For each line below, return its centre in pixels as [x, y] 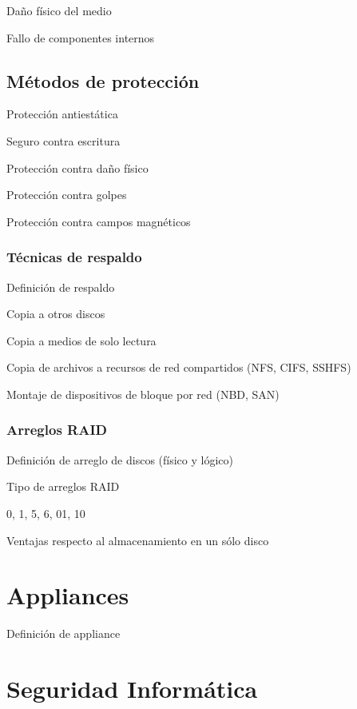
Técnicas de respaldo [74, 257]
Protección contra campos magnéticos [99, 221]
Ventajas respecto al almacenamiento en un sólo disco [138, 540]
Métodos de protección [103, 80]
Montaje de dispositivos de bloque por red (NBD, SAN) [143, 394]
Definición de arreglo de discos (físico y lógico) [120, 459]
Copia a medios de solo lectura [81, 340]
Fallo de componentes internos [81, 37]
